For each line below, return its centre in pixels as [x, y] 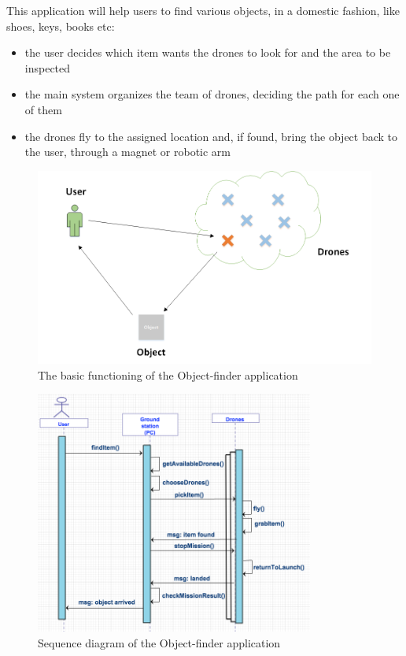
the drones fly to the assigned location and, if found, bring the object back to [211, 136]
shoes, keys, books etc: [61, 26]
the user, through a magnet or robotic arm [128, 152]
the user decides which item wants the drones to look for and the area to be [208, 52]
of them [43, 109]
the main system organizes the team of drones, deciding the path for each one [212, 94]
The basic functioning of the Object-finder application [168, 374]
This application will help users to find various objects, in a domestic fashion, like [203, 10]
